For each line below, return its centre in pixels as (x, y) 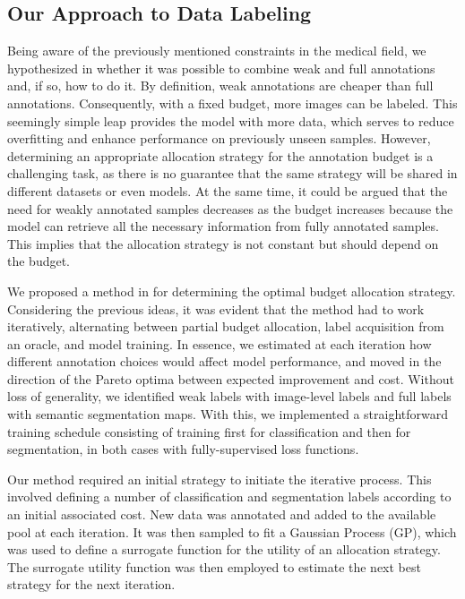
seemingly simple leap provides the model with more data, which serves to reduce (231, 120)
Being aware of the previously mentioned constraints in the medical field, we (217, 51)
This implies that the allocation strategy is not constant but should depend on (223, 243)
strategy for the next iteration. (91, 584)
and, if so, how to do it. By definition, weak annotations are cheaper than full (220, 86)
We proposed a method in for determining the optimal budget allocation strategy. (232, 291)
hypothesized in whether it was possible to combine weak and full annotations (221, 68)
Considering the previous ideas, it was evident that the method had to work (216, 308)
